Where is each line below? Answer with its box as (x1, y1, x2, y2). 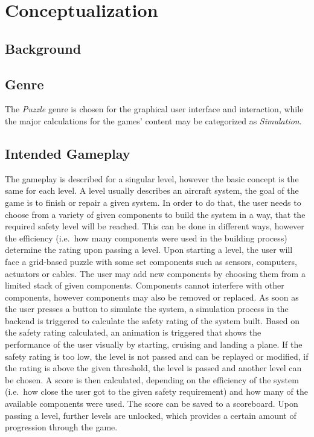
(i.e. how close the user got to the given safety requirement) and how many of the (5, 385, 308, 398)
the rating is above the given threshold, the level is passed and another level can (5, 362, 302, 374)
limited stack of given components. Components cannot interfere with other (5, 279, 284, 292)
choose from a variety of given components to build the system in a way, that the (5, 208, 306, 220)
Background (5, 39, 82, 57)
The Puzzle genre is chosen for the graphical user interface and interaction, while (5, 103, 304, 115)
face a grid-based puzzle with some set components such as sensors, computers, (5, 255, 297, 267)
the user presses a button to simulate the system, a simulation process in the (5, 302, 289, 315)
